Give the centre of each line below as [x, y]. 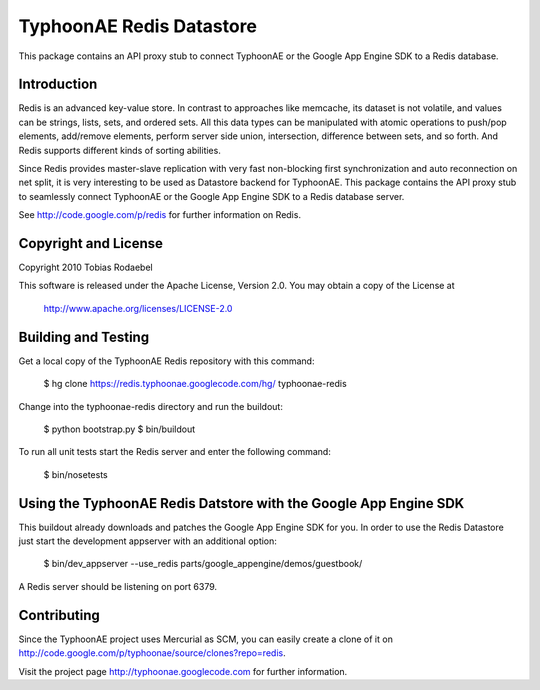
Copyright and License [91, 243]
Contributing [59, 615]
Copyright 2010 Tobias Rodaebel [86, 267]
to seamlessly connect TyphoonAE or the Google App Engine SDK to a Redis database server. [211, 196]
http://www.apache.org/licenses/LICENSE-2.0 [138, 308]
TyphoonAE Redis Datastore [137, 26]
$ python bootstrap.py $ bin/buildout [119, 429]
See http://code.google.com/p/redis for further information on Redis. [160, 215]
